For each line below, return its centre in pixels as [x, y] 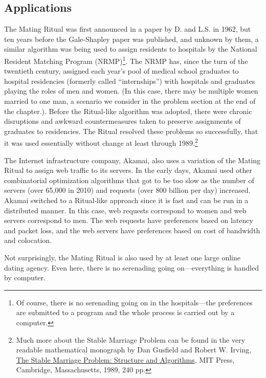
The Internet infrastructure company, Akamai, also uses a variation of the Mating [132, 160]
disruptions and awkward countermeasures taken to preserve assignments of [123, 121]
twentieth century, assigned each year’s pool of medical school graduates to [121, 71]
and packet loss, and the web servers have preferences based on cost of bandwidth [132, 230]
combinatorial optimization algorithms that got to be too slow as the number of [129, 180]
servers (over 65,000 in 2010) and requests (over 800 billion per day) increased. [127, 190]
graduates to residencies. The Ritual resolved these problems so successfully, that [131, 131]
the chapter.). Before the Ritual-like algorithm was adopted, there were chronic [128, 111]
